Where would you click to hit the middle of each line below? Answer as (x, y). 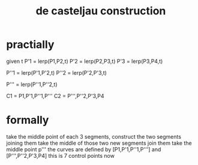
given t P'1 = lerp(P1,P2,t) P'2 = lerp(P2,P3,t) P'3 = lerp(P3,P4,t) (85, 61)
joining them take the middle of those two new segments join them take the (99, 143)
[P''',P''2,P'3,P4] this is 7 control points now (61, 155)
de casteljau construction (101, 11)
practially (30, 45)
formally (28, 120)
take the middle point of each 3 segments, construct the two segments (94, 136)
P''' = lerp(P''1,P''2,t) (32, 84)
